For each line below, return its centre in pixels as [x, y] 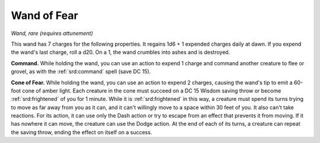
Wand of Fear [44, 15]
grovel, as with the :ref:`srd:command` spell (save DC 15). [81, 72]
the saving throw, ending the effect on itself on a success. [81, 132]
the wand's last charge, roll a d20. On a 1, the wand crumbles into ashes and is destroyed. [121, 52]
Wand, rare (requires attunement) [52, 33]
